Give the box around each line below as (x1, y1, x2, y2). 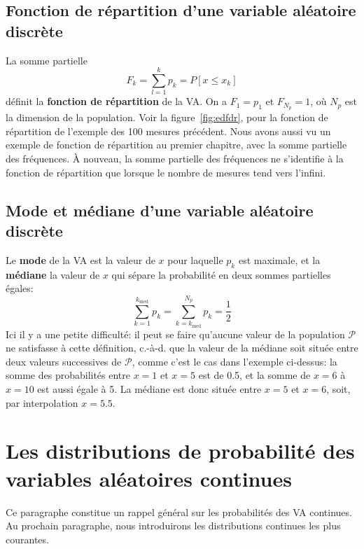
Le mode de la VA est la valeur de (6, 252, 155, 267)
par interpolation (6, 395, 78, 410)
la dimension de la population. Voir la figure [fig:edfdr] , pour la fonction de (6, 110, 328, 125)
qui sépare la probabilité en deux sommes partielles (111, 267, 331, 282)
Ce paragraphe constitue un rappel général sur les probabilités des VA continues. (6, 504, 352, 519)
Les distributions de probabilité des (6, 436, 355, 465)
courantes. (6, 531, 49, 546)
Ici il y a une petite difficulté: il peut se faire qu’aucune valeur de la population (6, 326, 345, 341)
